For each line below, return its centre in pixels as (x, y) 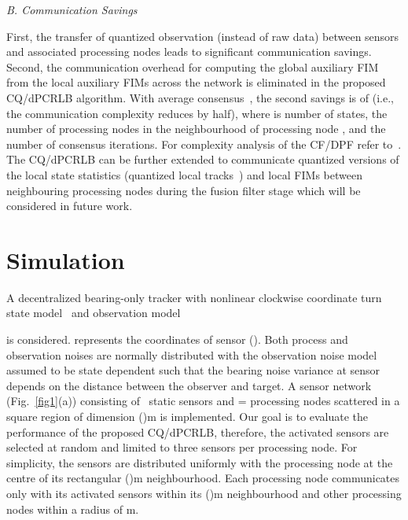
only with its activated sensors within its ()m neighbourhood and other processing (204, 493)
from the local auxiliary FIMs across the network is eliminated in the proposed (196, 82)
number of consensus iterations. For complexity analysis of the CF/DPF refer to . (204, 144)
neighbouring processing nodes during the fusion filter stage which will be (184, 190)
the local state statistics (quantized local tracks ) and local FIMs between (184, 174)
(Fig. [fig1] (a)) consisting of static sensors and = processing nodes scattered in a (203, 401)
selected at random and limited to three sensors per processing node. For (182, 447)
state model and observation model (94, 313)
